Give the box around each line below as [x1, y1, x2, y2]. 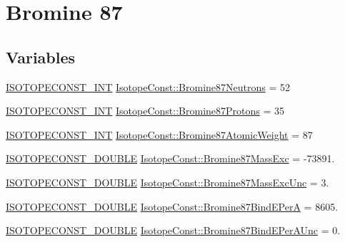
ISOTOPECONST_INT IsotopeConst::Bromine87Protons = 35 [6, 103, 285, 118]
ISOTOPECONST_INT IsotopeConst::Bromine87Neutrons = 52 [6, 79, 290, 94]
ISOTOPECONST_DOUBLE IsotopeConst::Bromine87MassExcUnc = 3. [6, 174, 329, 189]
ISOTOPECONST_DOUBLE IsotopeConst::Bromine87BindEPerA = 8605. [6, 199, 339, 214]
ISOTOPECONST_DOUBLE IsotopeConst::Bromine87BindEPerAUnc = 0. [6, 223, 341, 238]
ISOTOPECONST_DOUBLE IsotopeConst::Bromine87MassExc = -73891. [6, 151, 335, 166]
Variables [6, 46, 76, 68]
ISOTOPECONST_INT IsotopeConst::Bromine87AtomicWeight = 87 [6, 127, 313, 142]
